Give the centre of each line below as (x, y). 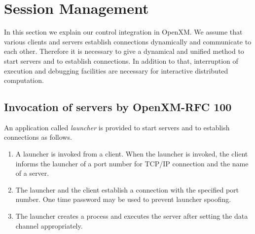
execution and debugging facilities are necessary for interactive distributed (116, 70)
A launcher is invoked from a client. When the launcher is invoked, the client (132, 154)
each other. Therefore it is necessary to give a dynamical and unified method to (124, 51)
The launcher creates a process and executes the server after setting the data (132, 216)
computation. (24, 80)
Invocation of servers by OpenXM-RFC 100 (118, 107)
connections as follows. (38, 137)
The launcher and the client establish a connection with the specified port (127, 189)
